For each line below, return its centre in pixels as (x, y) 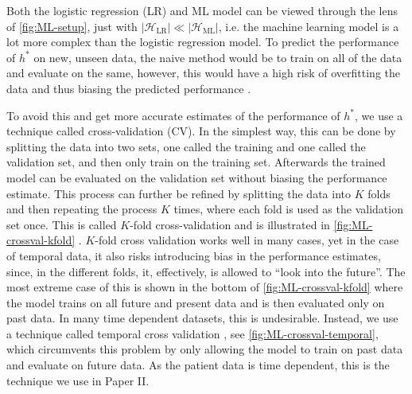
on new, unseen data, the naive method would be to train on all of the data (218, 57)
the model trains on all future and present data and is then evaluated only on (196, 302)
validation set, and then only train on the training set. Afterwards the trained (196, 162)
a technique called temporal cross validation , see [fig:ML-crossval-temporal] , (192, 333)
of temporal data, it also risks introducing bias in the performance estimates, (194, 255)
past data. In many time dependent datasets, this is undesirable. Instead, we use (202, 318)
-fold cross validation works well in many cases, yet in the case (247, 240)
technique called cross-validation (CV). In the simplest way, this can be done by (201, 131)
